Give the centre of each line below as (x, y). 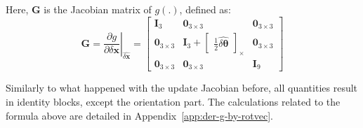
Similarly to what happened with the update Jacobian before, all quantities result (182, 88)
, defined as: (205, 9)
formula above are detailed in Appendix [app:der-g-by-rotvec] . (139, 115)
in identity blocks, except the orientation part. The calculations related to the (173, 101)
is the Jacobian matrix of (98, 9)
